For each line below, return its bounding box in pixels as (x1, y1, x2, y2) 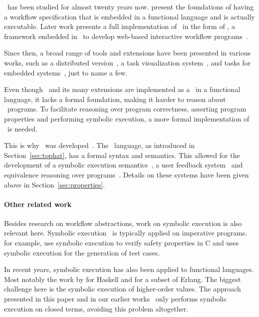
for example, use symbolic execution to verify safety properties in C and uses (4, 237, 239, 248)
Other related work (4, 198, 72, 209)
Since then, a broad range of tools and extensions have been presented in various (4, 47, 251, 58)
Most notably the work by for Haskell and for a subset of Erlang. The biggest (4, 273, 241, 284)
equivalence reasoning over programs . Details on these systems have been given (4, 169, 249, 179)
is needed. (7, 123, 37, 133)
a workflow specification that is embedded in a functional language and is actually (4, 11, 255, 21)
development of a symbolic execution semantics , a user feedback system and (4, 159, 243, 170)
